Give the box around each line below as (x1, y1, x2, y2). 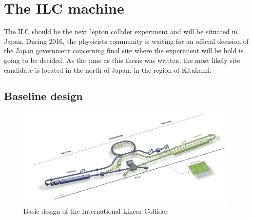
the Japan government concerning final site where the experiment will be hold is (4, 45, 244, 56)
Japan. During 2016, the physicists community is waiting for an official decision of (4, 36, 249, 46)
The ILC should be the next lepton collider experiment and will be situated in (4, 26, 238, 37)
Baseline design (4, 88, 83, 103)
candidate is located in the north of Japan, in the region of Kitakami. (4, 64, 212, 75)
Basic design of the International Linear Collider (23, 205, 168, 216)
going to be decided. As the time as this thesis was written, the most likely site (4, 55, 240, 65)
